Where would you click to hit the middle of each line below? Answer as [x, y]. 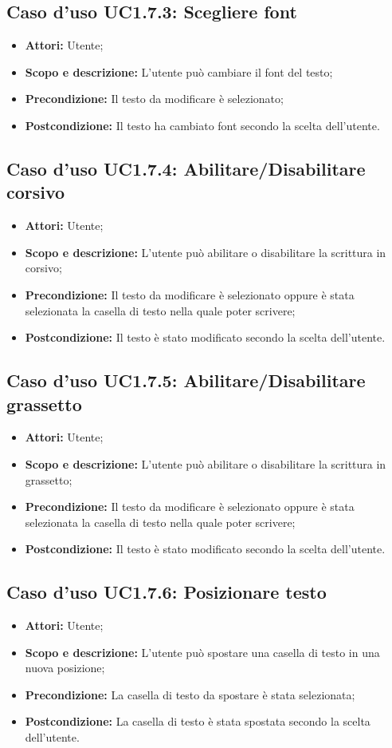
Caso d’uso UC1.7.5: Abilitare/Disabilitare [186, 380]
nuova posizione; [65, 668]
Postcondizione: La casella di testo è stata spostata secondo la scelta [198, 721]
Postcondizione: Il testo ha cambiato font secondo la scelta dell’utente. [202, 125]
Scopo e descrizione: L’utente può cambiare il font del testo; [179, 71]
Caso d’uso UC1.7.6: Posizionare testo [167, 592]
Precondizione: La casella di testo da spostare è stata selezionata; [190, 694]
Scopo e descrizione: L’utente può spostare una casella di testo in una [202, 652]
